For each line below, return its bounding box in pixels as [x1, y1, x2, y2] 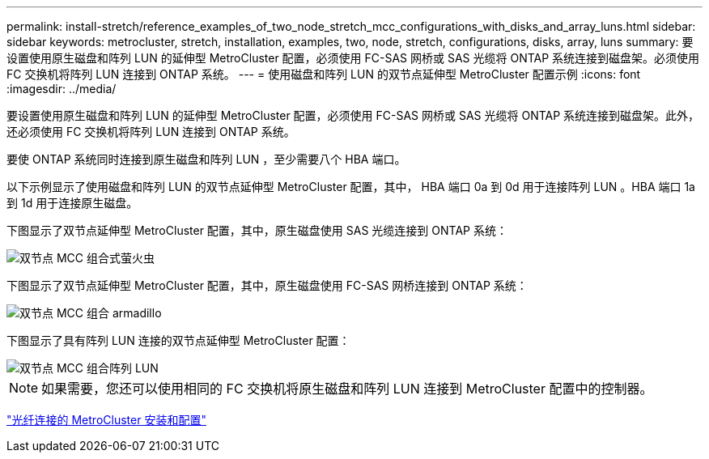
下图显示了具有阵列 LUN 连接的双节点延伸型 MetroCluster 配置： [6, 334, 350, 347]
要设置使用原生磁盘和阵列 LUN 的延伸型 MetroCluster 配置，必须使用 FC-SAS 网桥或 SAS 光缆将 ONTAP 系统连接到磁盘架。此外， [6, 108, 700, 122]
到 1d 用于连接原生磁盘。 [6, 196, 138, 210]
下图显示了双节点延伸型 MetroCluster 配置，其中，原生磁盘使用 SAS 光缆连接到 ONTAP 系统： [6, 223, 507, 237]
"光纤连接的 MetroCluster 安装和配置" [6, 413, 206, 427]
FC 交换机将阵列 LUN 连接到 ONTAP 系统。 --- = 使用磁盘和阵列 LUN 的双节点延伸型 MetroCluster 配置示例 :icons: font [6, 67, 641, 81]
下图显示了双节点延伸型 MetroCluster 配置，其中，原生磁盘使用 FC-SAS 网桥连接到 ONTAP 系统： [6, 278, 528, 292]
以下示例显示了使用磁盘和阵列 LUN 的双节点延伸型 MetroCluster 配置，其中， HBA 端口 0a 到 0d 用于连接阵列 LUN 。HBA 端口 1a [6, 180, 695, 193]
